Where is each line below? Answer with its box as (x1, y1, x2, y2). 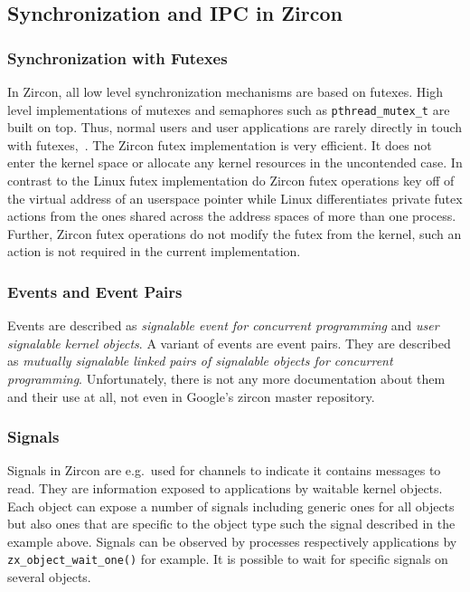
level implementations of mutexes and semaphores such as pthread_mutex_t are (7, 100, 450, 119)
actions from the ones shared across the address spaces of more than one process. (7, 206, 456, 225)
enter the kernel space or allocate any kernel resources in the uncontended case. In (7, 153, 463, 172)
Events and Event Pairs (7, 280, 183, 302)
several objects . (7, 568, 91, 587)
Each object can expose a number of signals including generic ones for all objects (7, 496, 455, 515)
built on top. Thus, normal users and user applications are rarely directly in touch (7, 118, 463, 137)
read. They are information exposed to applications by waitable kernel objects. (7, 479, 443, 497)
